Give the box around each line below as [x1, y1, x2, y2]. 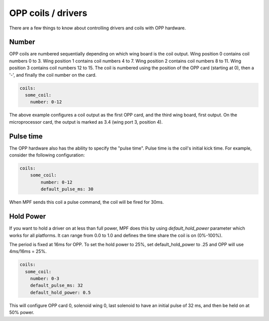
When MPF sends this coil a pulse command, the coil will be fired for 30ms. [9, 199, 164, 205]
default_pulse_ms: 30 [40, 186, 94, 192]
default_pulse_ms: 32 [30, 283, 83, 289]
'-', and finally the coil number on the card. [9, 72, 97, 78]
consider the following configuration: [9, 152, 85, 158]
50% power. [9, 310, 34, 316]
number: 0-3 [30, 276, 60, 282]
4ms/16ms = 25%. [9, 248, 47, 254]
